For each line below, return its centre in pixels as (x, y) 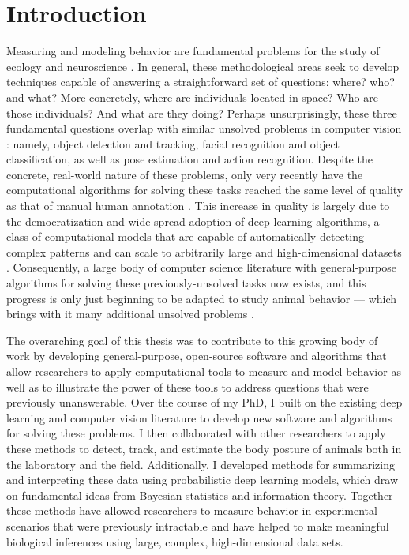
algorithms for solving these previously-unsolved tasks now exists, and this (186, 283)
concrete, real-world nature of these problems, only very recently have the (185, 174)
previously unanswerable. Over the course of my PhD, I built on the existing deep (204, 402)
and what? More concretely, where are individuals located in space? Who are (192, 97)
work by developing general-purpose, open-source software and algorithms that (197, 356)
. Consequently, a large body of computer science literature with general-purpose (201, 267)
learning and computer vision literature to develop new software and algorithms (199, 417)
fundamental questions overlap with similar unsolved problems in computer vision (204, 128)
